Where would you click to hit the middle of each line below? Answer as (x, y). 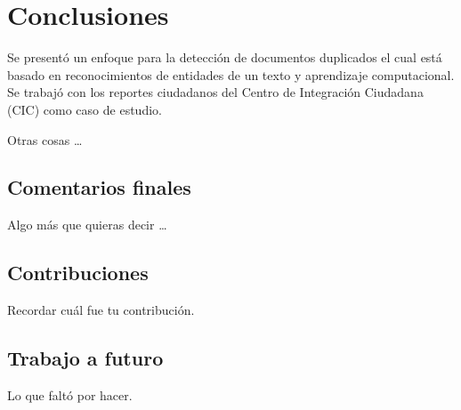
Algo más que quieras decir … (87, 225)
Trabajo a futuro (85, 358)
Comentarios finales (99, 187)
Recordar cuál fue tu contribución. (101, 310)
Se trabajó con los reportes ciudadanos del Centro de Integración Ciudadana (215, 92)
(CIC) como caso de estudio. (85, 109)
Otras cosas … (45, 139)
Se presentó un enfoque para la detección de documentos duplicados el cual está (225, 57)
